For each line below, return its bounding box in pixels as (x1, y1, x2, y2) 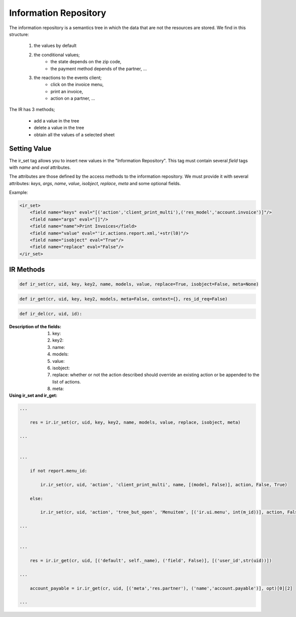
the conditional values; (34, 52, 80, 58)
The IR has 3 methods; (9, 107, 55, 113)
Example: (9, 190, 28, 195)
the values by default (34, 42, 76, 49)
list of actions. (52, 379, 81, 385)
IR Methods (9, 266, 45, 274)
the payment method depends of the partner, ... (50, 66, 148, 72)
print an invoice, (50, 88, 83, 94)
